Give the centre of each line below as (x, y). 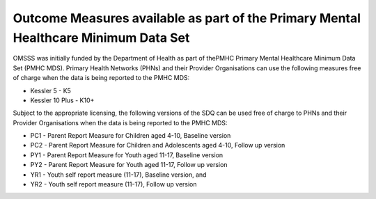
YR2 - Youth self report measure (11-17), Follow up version (114, 184)
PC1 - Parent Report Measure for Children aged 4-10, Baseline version (131, 136)
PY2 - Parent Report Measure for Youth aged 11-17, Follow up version (129, 165)
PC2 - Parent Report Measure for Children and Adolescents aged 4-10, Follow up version (158, 145)
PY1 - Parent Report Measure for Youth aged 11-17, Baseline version (127, 155)
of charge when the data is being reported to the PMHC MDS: (101, 78)
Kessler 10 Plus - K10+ (62, 100)
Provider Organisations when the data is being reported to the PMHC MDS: (120, 122)
